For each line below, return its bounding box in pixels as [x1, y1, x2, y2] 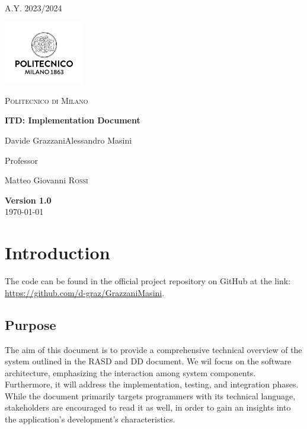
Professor [5, 154, 39, 166]
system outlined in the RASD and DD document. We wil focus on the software [5, 355, 292, 367]
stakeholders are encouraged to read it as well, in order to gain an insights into [5, 401, 291, 414]
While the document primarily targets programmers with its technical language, [5, 389, 296, 402]
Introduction [5, 240, 110, 265]
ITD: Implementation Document [5, 114, 140, 126]
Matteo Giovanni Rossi [5, 174, 88, 186]
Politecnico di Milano [5, 94, 88, 106]
